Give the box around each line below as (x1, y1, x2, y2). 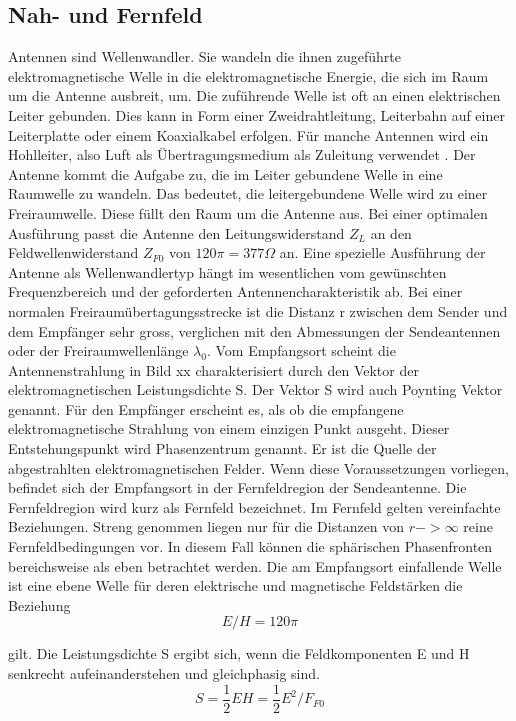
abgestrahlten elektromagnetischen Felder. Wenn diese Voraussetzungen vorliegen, (8, 457, 509, 478)
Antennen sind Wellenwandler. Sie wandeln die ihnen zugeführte (8, 46, 401, 67)
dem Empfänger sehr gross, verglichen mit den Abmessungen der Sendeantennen (8, 320, 501, 341)
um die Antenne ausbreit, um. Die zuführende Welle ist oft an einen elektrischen (8, 85, 501, 106)
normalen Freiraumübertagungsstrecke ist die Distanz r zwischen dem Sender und (8, 300, 508, 321)
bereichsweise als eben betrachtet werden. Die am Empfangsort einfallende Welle (8, 555, 502, 576)
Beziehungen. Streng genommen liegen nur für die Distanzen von (8, 516, 405, 537)
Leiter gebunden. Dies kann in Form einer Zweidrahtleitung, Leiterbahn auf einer (8, 104, 505, 125)
